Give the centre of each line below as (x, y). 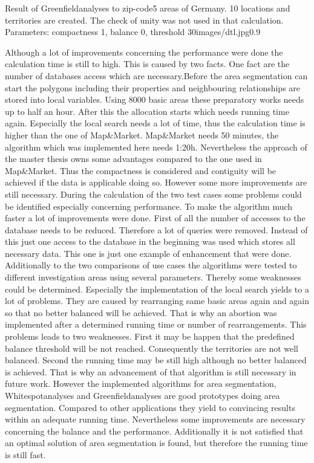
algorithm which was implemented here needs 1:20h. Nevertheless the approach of (156, 147)
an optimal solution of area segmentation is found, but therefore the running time (156, 443)
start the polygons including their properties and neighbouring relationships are (153, 87)
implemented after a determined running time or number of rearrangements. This (156, 324)
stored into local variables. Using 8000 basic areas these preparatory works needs (155, 99)
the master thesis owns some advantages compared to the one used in (133, 159)
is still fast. (25, 454)
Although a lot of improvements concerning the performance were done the (144, 52)
